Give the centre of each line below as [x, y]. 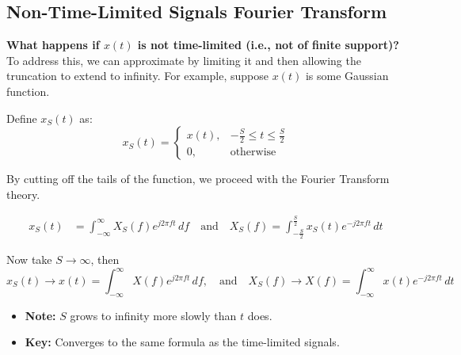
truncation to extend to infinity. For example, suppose [138, 76]
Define [22, 118]
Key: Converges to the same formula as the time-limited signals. [182, 342]
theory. [23, 194]
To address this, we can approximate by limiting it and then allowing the [184, 60]
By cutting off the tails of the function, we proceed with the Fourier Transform [198, 179]
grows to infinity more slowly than [153, 315]
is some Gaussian [347, 76]
